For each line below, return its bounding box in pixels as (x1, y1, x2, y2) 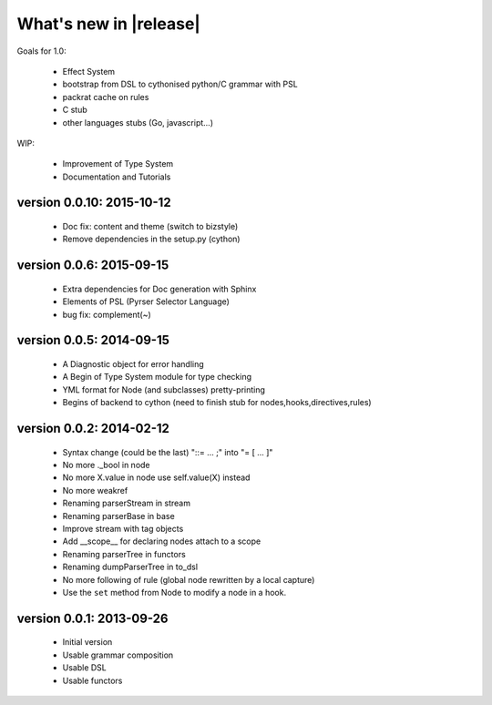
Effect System (62, 66, 116, 77)
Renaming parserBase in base (62, 510, 175, 521)
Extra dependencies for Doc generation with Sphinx (62, 283, 257, 294)
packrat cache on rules (62, 91, 149, 102)
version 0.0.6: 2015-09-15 (16, 258, 169, 273)
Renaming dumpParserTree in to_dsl (62, 561, 199, 573)
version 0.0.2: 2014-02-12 (16, 421, 170, 436)
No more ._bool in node (62, 460, 150, 471)
